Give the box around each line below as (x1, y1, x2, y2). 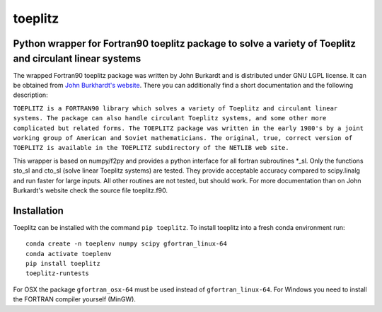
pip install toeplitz (25, 260, 100, 268)
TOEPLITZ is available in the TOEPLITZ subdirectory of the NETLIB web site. (13, 144, 289, 152)
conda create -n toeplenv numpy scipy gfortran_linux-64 (25, 240, 228, 248)
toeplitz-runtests (25, 270, 90, 277)
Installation (13, 204, 64, 216)
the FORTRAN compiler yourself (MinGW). (13, 295, 136, 304)
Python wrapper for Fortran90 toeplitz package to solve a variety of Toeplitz (13, 37, 357, 50)
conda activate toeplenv (25, 250, 112, 258)
